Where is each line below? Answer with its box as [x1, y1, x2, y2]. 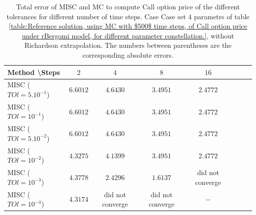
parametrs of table [193, 11, 250, 21]
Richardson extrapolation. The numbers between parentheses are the [24, 40, 232, 50]
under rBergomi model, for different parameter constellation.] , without [22, 30, 234, 40]
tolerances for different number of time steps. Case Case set [6, 11, 186, 21]
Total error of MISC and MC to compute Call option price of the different [16, 1, 240, 11]
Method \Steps [7, 67, 60, 77]
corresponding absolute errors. [82, 49, 174, 60]
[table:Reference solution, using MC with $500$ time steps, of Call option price [9, 21, 247, 31]
